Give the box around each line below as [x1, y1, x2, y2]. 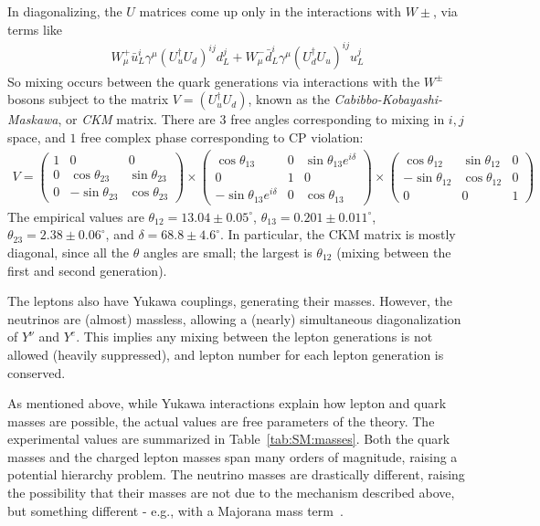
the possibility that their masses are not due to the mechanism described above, [7, 483, 455, 502]
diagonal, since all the [7, 242, 130, 261]
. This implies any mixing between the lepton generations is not [76, 327, 433, 346]
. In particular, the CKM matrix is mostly [220, 225, 456, 244]
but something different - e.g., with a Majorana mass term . [7, 500, 344, 520]
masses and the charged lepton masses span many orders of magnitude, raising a [7, 447, 458, 466]
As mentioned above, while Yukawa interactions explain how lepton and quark [7, 394, 447, 413]
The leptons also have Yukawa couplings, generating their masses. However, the [7, 291, 453, 310]
